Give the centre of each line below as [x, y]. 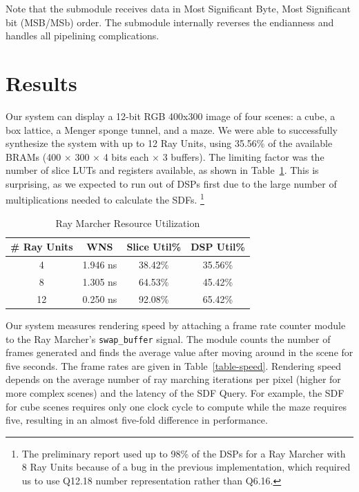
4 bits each [126, 156]
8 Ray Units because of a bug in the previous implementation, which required [186, 467]
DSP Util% [218, 247]
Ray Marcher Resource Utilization [128, 223]
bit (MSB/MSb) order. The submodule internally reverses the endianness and [170, 22]
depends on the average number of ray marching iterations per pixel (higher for [173, 379]
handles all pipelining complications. [83, 36]
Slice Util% [154, 247]
